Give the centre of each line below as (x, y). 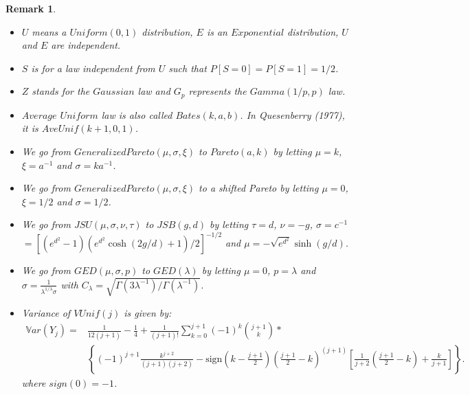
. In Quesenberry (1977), (292, 114)
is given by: (148, 312)
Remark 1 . (31, 8)
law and (154, 91)
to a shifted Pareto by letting (259, 188)
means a (49, 31)
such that (188, 68)
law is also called (137, 114)
